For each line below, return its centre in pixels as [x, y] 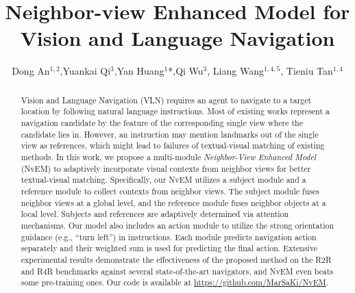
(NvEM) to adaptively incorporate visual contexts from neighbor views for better [166, 168]
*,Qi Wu [186, 71]
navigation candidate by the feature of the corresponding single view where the [162, 123]
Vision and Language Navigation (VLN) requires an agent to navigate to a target [166, 100]
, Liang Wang [235, 71]
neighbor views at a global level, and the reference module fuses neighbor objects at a [173, 202]
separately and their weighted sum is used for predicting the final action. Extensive [169, 248]
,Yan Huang [139, 71]
